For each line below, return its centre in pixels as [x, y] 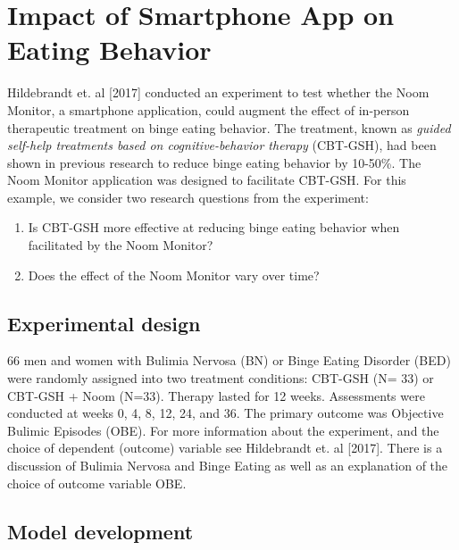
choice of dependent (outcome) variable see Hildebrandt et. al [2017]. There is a [225, 448]
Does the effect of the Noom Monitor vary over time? [174, 275]
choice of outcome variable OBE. [97, 483]
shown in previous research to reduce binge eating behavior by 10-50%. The [214, 162]
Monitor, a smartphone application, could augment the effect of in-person [209, 109]
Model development [100, 531]
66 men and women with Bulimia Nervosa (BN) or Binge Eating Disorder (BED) [229, 360]
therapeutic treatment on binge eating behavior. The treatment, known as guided [229, 127]
